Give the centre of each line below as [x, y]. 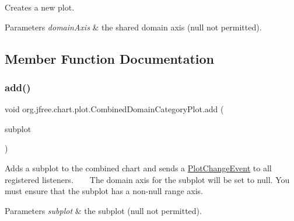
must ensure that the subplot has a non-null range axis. [104, 191]
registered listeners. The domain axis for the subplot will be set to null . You [147, 179]
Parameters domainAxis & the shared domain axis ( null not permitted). [133, 27]
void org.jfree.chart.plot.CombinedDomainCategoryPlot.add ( [114, 109]
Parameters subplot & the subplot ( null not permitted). [103, 210]
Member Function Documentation [110, 58]
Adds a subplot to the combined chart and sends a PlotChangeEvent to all [138, 168]
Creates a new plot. [40, 7]
